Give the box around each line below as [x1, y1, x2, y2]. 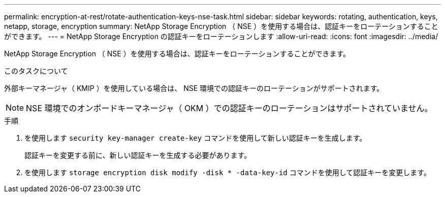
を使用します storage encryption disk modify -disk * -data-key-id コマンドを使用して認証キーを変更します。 [24, 168, 431, 177]
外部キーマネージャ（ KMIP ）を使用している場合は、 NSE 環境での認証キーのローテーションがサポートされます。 [4, 84, 384, 92]
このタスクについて [4, 67, 68, 75]
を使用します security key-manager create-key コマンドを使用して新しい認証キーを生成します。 [24, 134, 367, 142]
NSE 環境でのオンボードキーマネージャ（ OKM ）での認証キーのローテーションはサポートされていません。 [26, 103, 433, 113]
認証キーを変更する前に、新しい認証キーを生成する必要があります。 [24, 151, 251, 159]
